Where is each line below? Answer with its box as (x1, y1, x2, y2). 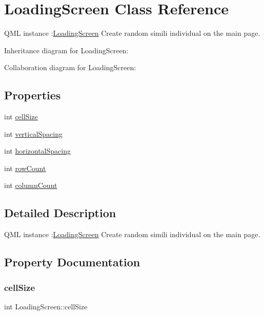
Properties (4, 87, 61, 103)
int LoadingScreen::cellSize (4, 301, 88, 311)
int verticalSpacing (4, 128, 63, 139)
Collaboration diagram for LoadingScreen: (4, 62, 136, 73)
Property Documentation (4, 254, 140, 270)
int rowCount (4, 162, 46, 173)
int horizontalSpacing (4, 145, 71, 156)
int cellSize (4, 111, 38, 122)
